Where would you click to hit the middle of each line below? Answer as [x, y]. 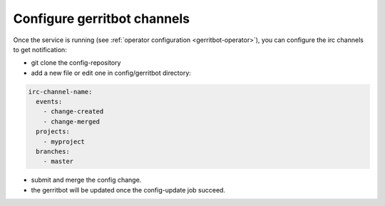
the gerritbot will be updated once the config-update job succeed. [128, 190]
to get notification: [40, 49]
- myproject [64, 141]
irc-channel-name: [60, 92]
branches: [53, 152]
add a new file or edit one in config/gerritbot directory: [111, 73]
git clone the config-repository [76, 63]
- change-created [73, 112]
